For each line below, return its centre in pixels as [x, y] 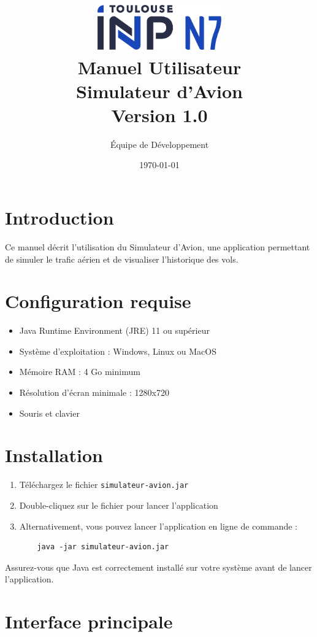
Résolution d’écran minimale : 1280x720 [94, 392]
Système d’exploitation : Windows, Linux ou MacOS [118, 351]
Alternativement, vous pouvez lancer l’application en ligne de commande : [158, 526]
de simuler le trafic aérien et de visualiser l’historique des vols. [122, 259]
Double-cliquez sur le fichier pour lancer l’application [119, 505]
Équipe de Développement [159, 144]
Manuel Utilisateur [159, 67]
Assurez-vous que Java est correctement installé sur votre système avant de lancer [158, 567]
